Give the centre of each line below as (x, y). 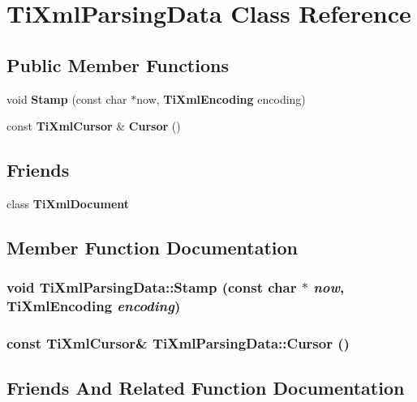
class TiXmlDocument (68, 203)
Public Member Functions (118, 64)
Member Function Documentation (153, 247)
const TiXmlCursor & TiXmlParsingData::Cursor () (178, 343)
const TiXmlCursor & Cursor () (94, 126)
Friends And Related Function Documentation (206, 388)
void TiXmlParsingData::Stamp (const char (152, 287)
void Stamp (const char (67, 98)
